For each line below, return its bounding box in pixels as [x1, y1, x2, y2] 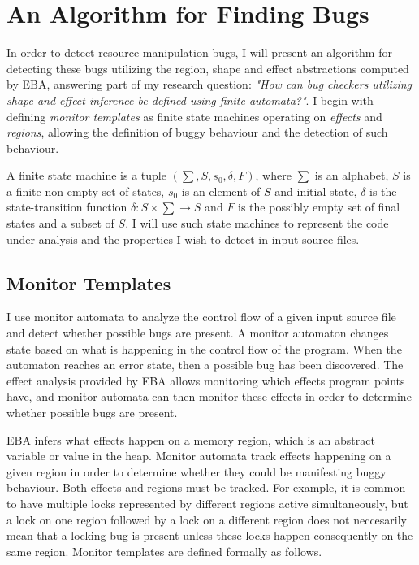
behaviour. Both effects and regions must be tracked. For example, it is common [6, 479, 406, 496]
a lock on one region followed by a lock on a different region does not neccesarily [6, 511, 407, 528]
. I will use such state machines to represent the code [125, 215, 389, 232]
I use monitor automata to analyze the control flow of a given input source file [6, 308, 396, 325]
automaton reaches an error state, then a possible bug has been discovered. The [6, 356, 404, 373]
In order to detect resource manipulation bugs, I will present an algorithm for [6, 44, 392, 61]
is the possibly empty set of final [238, 198, 400, 215]
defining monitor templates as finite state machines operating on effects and [6, 107, 382, 124]
